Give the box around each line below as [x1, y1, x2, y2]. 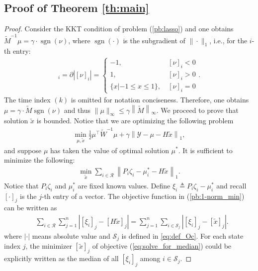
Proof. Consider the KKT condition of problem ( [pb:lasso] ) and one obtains [4, 23, 234, 34]
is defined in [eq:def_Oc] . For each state [121, 230, 244, 241]
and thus [64, 104, 91, 115]
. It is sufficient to [178, 145, 233, 155]
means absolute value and [32, 230, 110, 241]
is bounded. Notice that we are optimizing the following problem [36, 115, 234, 126]
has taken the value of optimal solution [50, 145, 169, 155]
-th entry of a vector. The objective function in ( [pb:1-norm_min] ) [42, 190, 245, 201]
